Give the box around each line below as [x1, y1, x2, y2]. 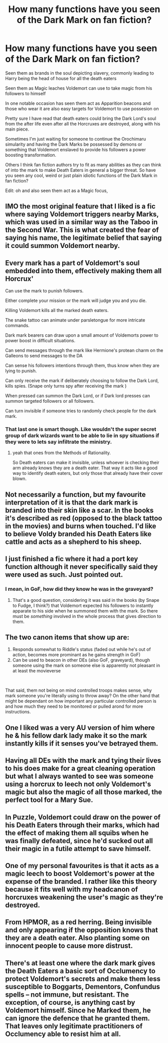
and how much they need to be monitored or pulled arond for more [5, 703, 143, 709]
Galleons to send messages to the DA [5, 353, 83, 359]
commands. [5, 323, 30, 329]
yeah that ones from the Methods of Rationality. [12, 450, 111, 456]
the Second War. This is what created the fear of [5, 226, 159, 234]
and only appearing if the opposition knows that [5, 926, 158, 935]
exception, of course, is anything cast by [5, 998, 135, 1007]
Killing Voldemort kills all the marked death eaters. [5, 308, 109, 314]
